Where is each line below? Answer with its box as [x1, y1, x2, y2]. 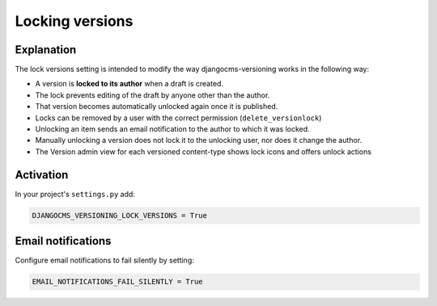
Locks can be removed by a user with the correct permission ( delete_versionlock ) [35, 113, 322, 123]
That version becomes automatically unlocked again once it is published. [35, 102, 278, 111]
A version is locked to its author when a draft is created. [35, 79, 224, 89]
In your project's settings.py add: [15, 189, 135, 199]
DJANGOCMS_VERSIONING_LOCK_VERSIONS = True [32, 211, 208, 220]
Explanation [15, 43, 77, 57]
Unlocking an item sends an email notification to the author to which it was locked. [35, 124, 311, 134]
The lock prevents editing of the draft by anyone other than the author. [35, 90, 270, 100]
